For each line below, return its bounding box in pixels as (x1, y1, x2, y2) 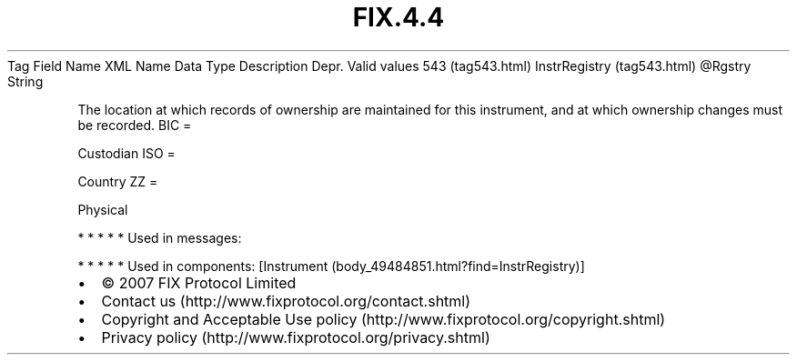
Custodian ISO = (77, 145, 176, 161)
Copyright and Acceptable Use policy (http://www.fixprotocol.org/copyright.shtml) (101, 309, 666, 328)
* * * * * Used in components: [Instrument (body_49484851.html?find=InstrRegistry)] (77, 257, 585, 274)
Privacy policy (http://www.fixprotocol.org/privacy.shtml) (101, 327, 490, 347)
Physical (77, 201, 128, 217)
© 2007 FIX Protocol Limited (101, 273, 297, 292)
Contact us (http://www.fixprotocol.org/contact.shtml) (101, 291, 471, 310)
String (7, 73, 44, 89)
